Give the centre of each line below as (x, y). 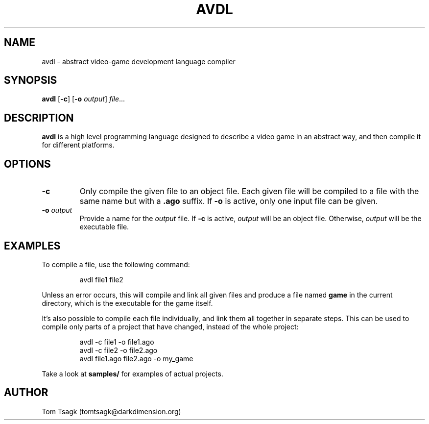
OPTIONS (27, 164)
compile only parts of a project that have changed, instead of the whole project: (170, 326)
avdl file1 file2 (101, 279)
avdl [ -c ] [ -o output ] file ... (83, 99)
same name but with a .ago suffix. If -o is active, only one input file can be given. (229, 201)
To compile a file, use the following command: (116, 264)
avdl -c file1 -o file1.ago (117, 342)
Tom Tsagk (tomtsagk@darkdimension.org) (111, 411)
